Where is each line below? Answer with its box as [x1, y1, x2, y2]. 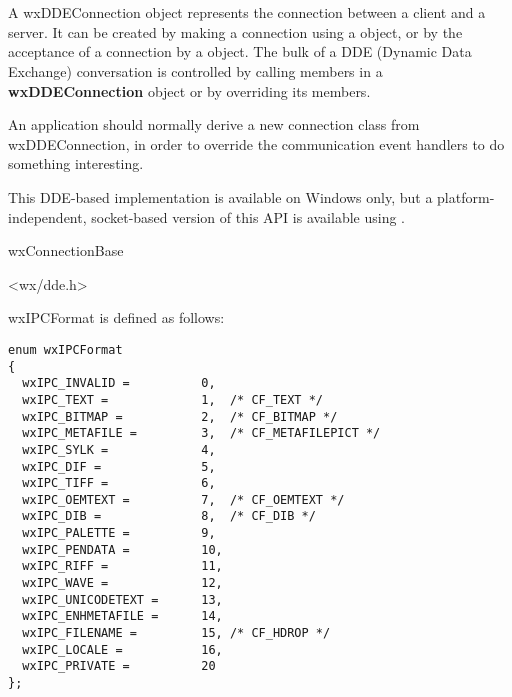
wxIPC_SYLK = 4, [22, 442, 216, 457]
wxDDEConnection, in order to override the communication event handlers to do [8, 133, 505, 154]
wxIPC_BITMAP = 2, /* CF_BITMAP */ [22, 409, 338, 424]
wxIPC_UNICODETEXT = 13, [22, 592, 223, 607]
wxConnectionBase [8, 240, 124, 261]
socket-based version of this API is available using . [91, 206, 405, 227]
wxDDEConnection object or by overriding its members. [8, 80, 371, 101]
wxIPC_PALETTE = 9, [22, 526, 216, 541]
